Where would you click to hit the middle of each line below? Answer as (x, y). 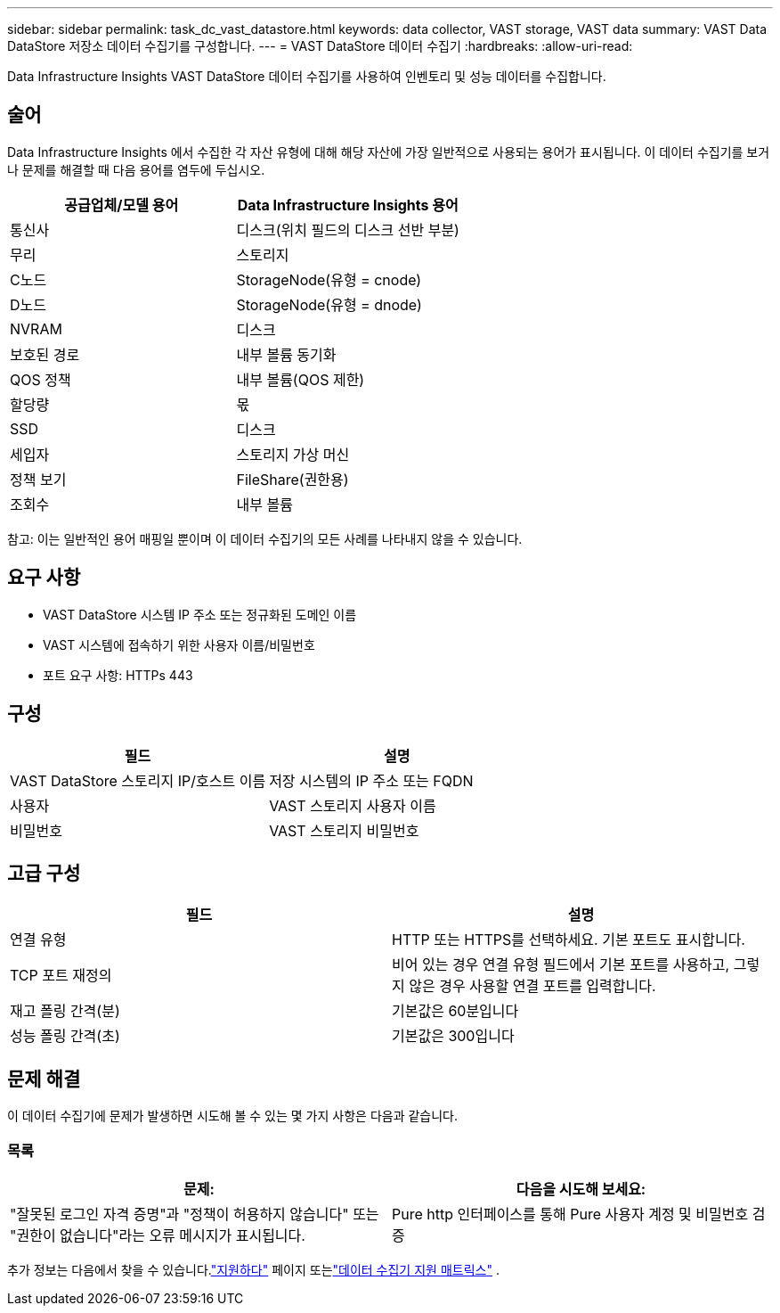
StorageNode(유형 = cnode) (329, 279)
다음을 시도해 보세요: (581, 1189)
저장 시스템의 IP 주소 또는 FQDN (371, 780)
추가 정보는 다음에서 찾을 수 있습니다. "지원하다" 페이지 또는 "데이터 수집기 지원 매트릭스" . (253, 1269)
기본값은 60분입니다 (455, 1011)
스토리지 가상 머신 (293, 454)
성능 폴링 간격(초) (65, 1036)
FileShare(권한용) (292, 479)
